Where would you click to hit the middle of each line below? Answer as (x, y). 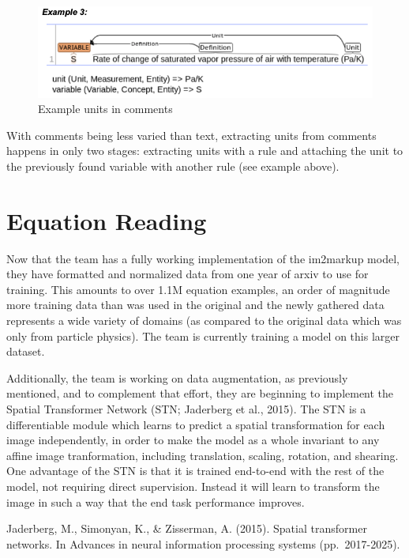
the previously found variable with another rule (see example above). (173, 166)
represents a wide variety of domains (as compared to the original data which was (204, 320)
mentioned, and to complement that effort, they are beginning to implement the (200, 393)
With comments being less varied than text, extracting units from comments (191, 135)
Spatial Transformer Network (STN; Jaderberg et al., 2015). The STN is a (186, 409)
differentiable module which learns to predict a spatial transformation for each (196, 424)
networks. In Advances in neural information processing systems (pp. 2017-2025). (203, 543)
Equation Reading (107, 220)
